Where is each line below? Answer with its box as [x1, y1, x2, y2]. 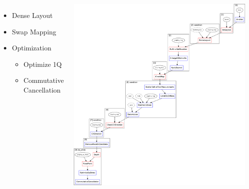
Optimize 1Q [23, 59, 62, 69]
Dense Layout [12, 10, 53, 20]
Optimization [12, 43, 51, 53]
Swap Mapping [12, 26, 56, 36]
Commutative [23, 75, 64, 85]
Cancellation [23, 84, 61, 94]
